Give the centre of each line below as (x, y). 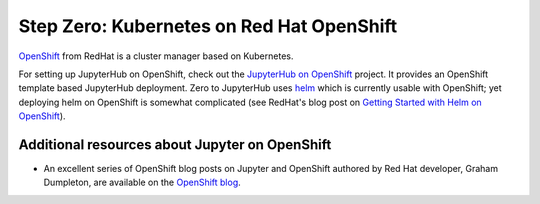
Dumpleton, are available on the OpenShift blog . (142, 182)
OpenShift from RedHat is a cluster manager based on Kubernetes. (156, 56)
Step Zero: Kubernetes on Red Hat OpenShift (208, 26)
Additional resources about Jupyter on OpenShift (175, 144)
